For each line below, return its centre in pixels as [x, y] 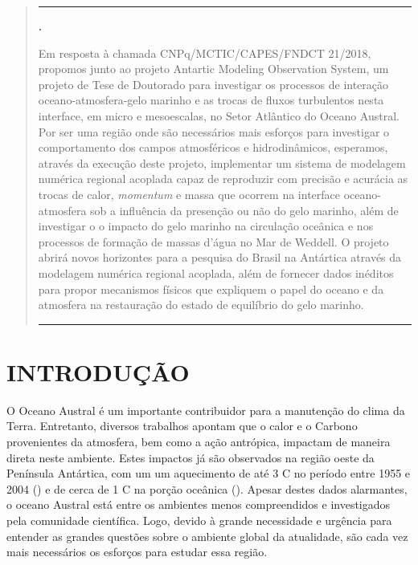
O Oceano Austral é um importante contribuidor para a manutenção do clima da [206, 410]
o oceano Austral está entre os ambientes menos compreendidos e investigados [199, 504]
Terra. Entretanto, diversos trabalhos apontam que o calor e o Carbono [182, 426]
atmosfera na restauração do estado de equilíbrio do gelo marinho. [201, 305]
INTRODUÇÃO [98, 371]
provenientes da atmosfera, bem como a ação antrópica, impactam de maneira [199, 441]
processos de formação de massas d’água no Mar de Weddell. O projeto [213, 241]
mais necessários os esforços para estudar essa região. [137, 552]
